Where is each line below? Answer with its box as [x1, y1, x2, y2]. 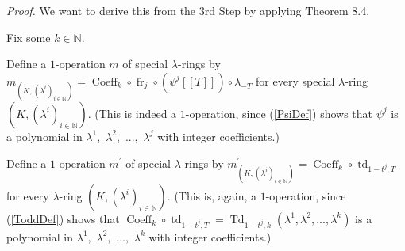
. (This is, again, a [167, 187, 256, 203]
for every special [256, 72, 335, 89]
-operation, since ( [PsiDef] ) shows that [185, 105, 373, 121]
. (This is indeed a [87, 105, 177, 121]
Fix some [6, 29, 51, 45]
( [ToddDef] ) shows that [6, 210, 120, 226]
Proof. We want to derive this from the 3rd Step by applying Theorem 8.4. [6, 2, 370, 18]
